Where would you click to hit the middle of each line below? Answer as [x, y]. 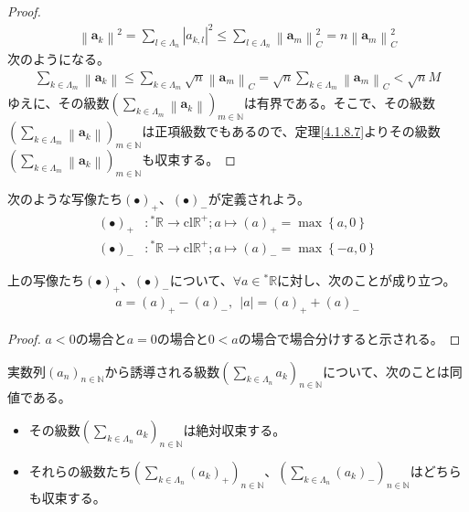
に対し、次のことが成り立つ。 [367, 280]
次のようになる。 [59, 59]
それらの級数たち [80, 470]
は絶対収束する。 [234, 429]
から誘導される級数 [162, 371]
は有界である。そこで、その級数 [340, 103]
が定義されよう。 [259, 198]
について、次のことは [386, 371]
